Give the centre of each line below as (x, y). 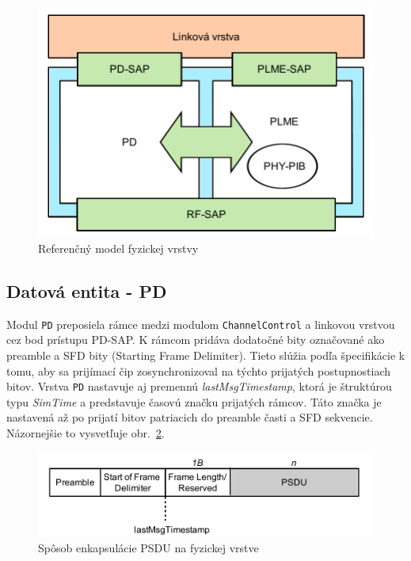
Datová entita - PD (87, 290)
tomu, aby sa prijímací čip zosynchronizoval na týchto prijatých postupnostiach (198, 370)
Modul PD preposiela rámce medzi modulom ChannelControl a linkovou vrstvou (201, 324)
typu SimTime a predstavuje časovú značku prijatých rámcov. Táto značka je (194, 401)
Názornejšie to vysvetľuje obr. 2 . (86, 432)
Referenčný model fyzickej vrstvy (118, 248)
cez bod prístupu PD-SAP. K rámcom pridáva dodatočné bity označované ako (196, 340)
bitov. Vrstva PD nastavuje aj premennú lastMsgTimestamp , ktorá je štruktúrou (199, 386)
